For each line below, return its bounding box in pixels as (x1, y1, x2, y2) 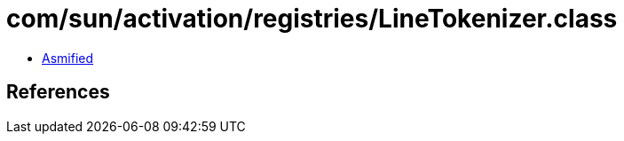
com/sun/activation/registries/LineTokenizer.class (6, 4, 618, 34)
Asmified (42, 50, 94, 66)
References (6, 81, 110, 104)
